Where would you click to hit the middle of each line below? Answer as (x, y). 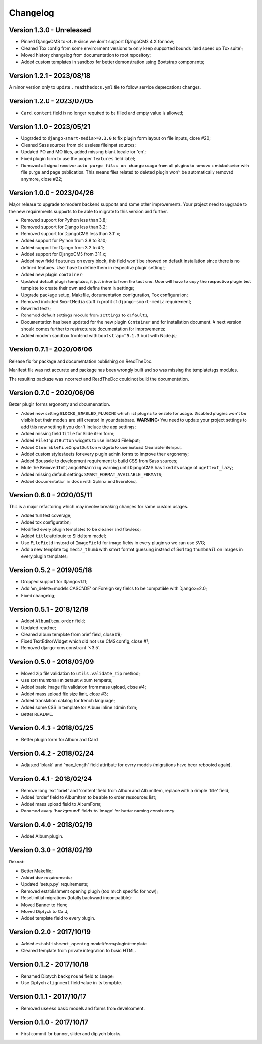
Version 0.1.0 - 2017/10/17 (49, 1022)
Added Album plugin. (42, 836)
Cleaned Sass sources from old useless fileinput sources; (79, 145)
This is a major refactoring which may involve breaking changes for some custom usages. (99, 507)
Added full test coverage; (47, 515)
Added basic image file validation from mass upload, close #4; (83, 687)
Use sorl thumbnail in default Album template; (67, 680)
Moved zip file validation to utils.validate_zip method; (81, 673)
